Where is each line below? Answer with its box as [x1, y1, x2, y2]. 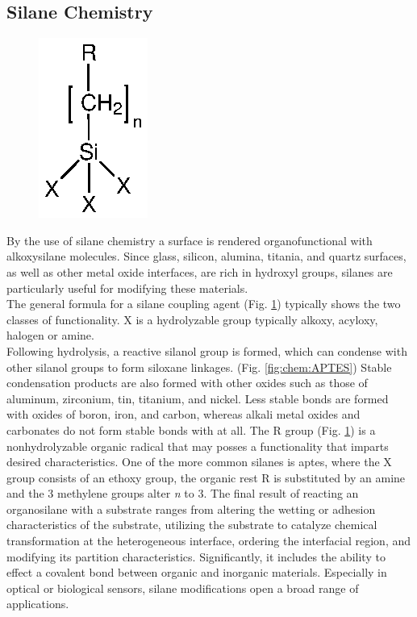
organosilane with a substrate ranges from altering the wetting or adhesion [6, 500, 376, 517]
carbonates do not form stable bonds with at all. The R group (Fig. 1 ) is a [6, 421, 376, 438]
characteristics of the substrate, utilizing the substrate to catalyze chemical [6, 516, 377, 533]
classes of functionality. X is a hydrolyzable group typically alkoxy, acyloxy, [6, 311, 378, 327]
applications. [6, 595, 69, 612]
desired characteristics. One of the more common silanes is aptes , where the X [6, 453, 392, 470]
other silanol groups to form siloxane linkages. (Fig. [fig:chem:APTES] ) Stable [6, 358, 392, 375]
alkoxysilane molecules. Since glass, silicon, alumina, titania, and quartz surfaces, [6, 248, 407, 265]
